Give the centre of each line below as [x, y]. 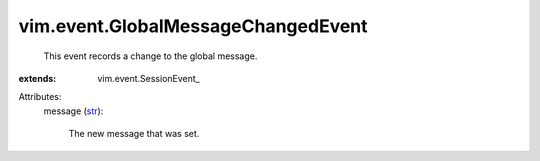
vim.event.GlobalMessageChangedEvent [193, 26]
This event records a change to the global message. [150, 56]
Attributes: [40, 97]
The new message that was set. [134, 134]
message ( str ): [73, 111]
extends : [37, 78]
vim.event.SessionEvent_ [148, 78]
